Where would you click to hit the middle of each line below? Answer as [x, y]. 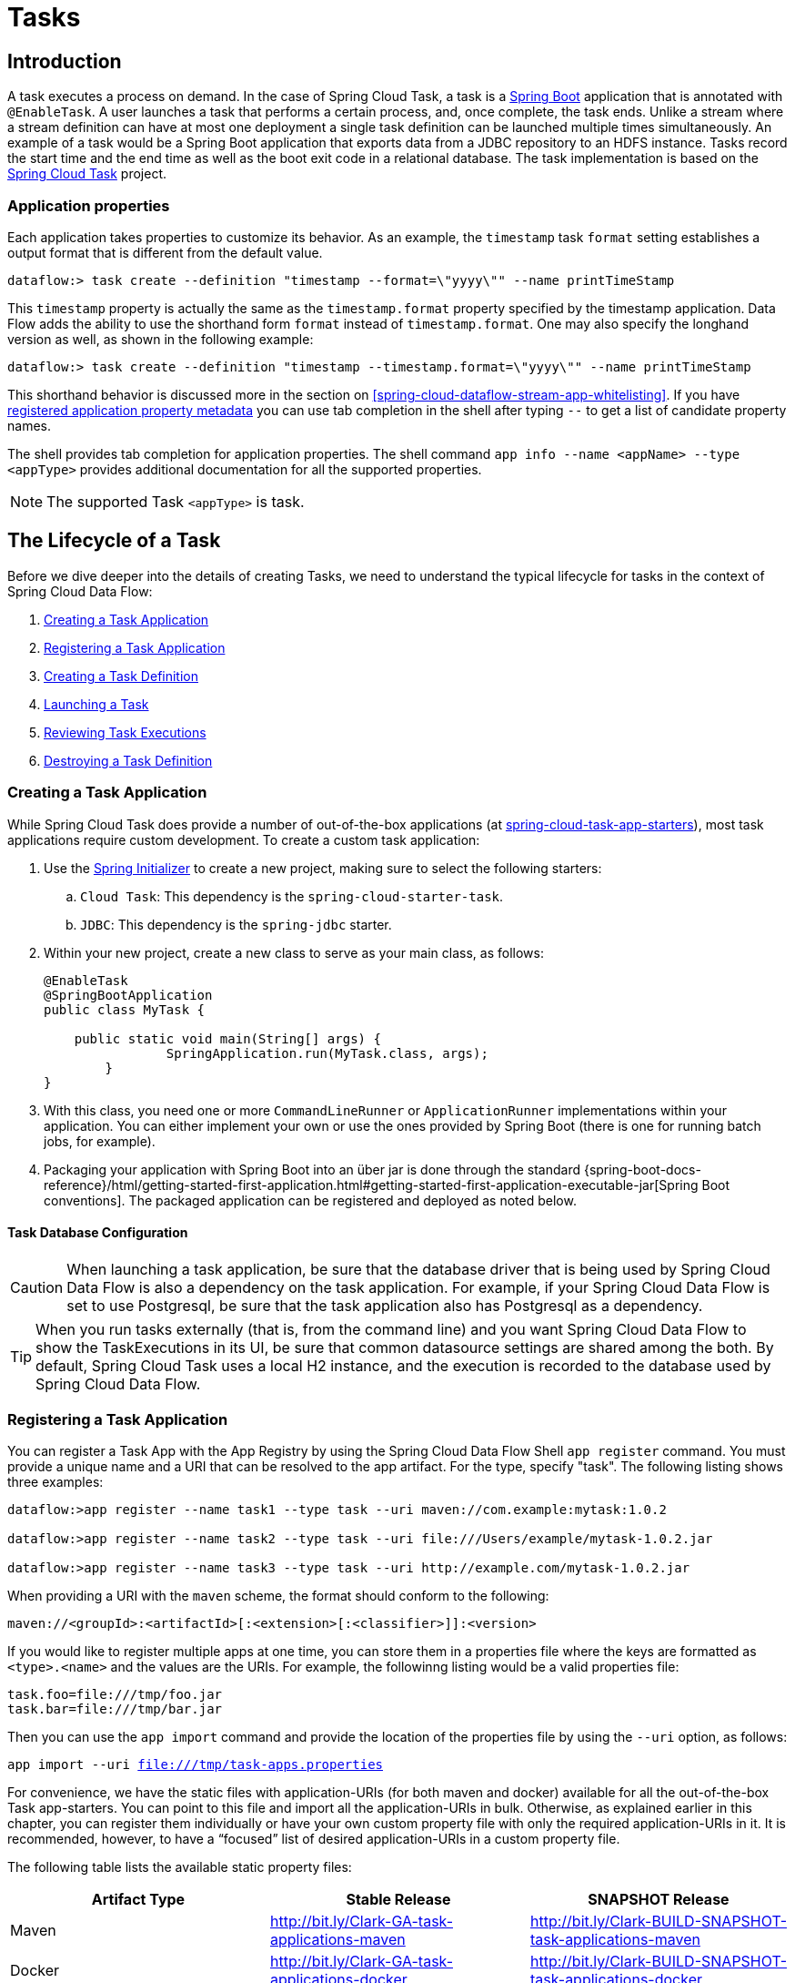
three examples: [55, 1482]
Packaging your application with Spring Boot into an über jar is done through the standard [312, 1169]
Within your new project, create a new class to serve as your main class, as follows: [294, 952]
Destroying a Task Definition [128, 760]
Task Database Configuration [98, 1233]
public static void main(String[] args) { [227, 1038]
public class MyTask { [125, 1009]
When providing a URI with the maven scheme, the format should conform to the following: [278, 1596]
